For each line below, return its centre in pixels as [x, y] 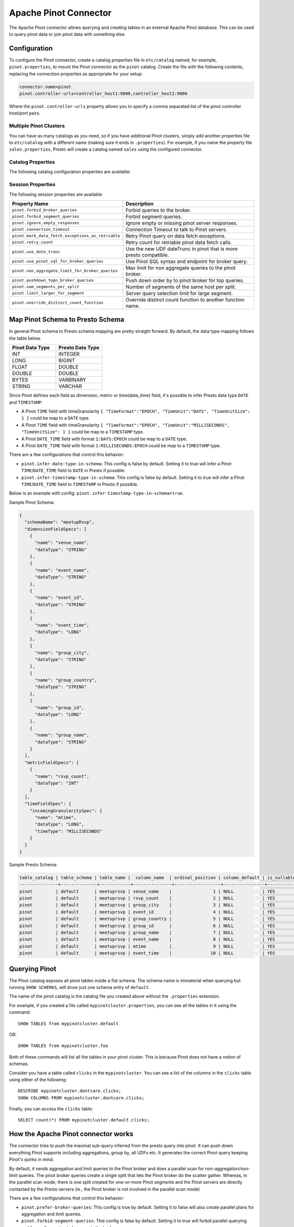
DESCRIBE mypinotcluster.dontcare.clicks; [70, 1091]
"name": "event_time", [62, 625]
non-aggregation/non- [228, 1169]
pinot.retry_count [33, 242]
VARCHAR [70, 386]
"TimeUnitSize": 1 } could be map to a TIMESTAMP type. [83, 432]
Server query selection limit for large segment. [179, 293]
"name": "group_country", [66, 680]
